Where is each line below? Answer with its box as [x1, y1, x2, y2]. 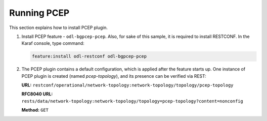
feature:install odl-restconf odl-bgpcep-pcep [32, 54, 147, 59]
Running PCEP [9, 7, 70, 18]
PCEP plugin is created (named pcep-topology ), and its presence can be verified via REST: [21, 73, 207, 79]
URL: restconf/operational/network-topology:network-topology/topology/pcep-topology [21, 82, 233, 88]
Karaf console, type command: [21, 40, 85, 46]
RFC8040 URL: [21, 91, 53, 97]
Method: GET [21, 107, 49, 113]
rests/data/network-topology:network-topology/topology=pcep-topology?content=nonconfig [21, 98, 243, 104]
